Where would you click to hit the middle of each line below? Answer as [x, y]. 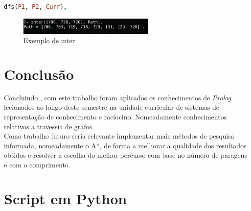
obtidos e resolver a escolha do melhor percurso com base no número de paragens [125, 155]
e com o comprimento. [37, 164]
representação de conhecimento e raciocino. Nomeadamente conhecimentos [115, 117]
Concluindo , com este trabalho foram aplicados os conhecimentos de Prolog [118, 97]
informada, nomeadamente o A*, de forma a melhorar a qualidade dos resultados [125, 145]
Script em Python [66, 198]
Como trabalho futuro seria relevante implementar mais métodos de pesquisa [119, 136]
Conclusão [39, 74]
